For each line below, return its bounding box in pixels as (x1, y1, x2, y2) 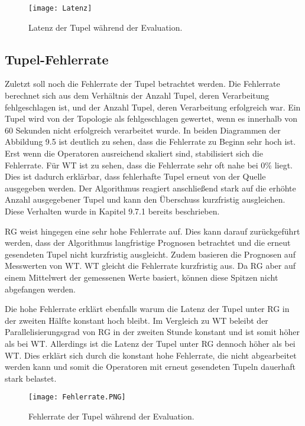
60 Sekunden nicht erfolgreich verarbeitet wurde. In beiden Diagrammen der (5, 123, 281, 136)
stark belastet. (5, 372, 57, 384)
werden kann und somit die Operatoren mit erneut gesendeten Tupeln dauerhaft (5, 360, 296, 373)
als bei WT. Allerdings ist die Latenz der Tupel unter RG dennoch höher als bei (5, 337, 296, 349)
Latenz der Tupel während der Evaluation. (28, 21, 183, 33)
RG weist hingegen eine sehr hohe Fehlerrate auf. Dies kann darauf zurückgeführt (5, 225, 300, 237)
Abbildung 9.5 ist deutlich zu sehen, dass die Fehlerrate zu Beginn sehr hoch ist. (5, 135, 296, 148)
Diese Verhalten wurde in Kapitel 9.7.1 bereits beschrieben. (5, 204, 220, 217)
